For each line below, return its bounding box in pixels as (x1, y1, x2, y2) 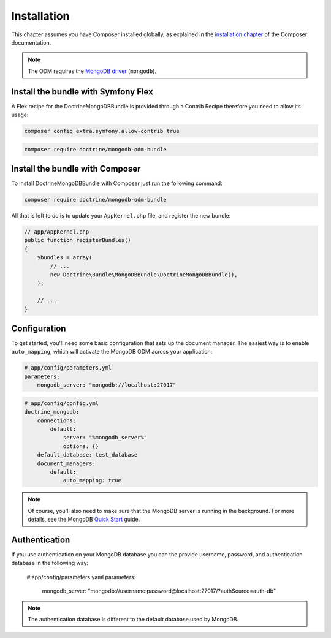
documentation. (11, 39, 51, 46)
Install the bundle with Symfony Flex (11, 86, 153, 97)
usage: (11, 111, 29, 119)
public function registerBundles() (24, 237, 131, 244)
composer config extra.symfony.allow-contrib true (24, 127, 180, 134)
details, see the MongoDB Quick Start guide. (28, 515, 140, 523)
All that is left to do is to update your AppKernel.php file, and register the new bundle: (11, 212, 231, 219)
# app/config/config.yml (24, 400, 99, 407)
